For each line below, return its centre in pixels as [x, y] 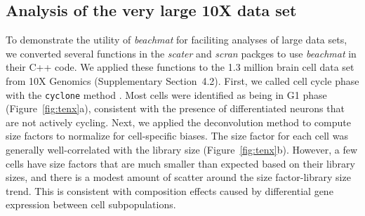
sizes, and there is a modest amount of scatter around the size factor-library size [178, 177]
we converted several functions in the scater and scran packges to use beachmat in [181, 53]
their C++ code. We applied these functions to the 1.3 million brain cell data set [180, 67]
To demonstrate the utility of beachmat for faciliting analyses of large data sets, [177, 40]
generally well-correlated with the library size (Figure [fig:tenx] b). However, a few [182, 150]
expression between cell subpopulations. [91, 204]
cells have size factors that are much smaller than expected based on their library [180, 163]
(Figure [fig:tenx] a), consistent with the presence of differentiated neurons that [175, 108]
